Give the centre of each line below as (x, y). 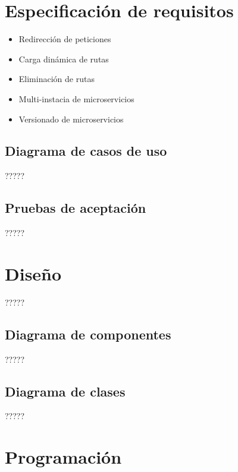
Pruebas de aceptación (76, 208)
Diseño (33, 273)
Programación (63, 457)
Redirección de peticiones (65, 39)
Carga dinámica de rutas (64, 59)
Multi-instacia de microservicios (76, 98)
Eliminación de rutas (57, 79)
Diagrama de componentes (88, 334)
